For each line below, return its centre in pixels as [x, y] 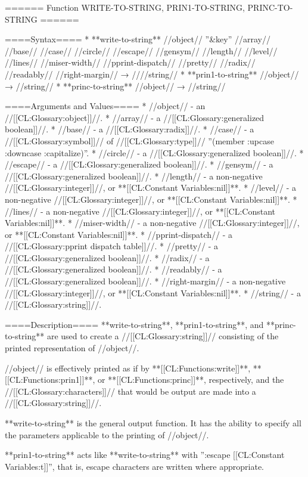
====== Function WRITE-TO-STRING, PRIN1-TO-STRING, [125, 7]
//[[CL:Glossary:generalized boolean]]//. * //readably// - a [113, 269]
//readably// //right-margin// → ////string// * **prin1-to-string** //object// [152, 74]
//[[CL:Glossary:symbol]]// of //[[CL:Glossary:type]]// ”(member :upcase [139, 140]
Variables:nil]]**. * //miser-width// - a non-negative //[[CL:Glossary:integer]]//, [152, 223]
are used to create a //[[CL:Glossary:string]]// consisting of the [163, 336]
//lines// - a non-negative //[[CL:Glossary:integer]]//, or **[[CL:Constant [140, 211]
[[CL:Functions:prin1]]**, [50, 380]
